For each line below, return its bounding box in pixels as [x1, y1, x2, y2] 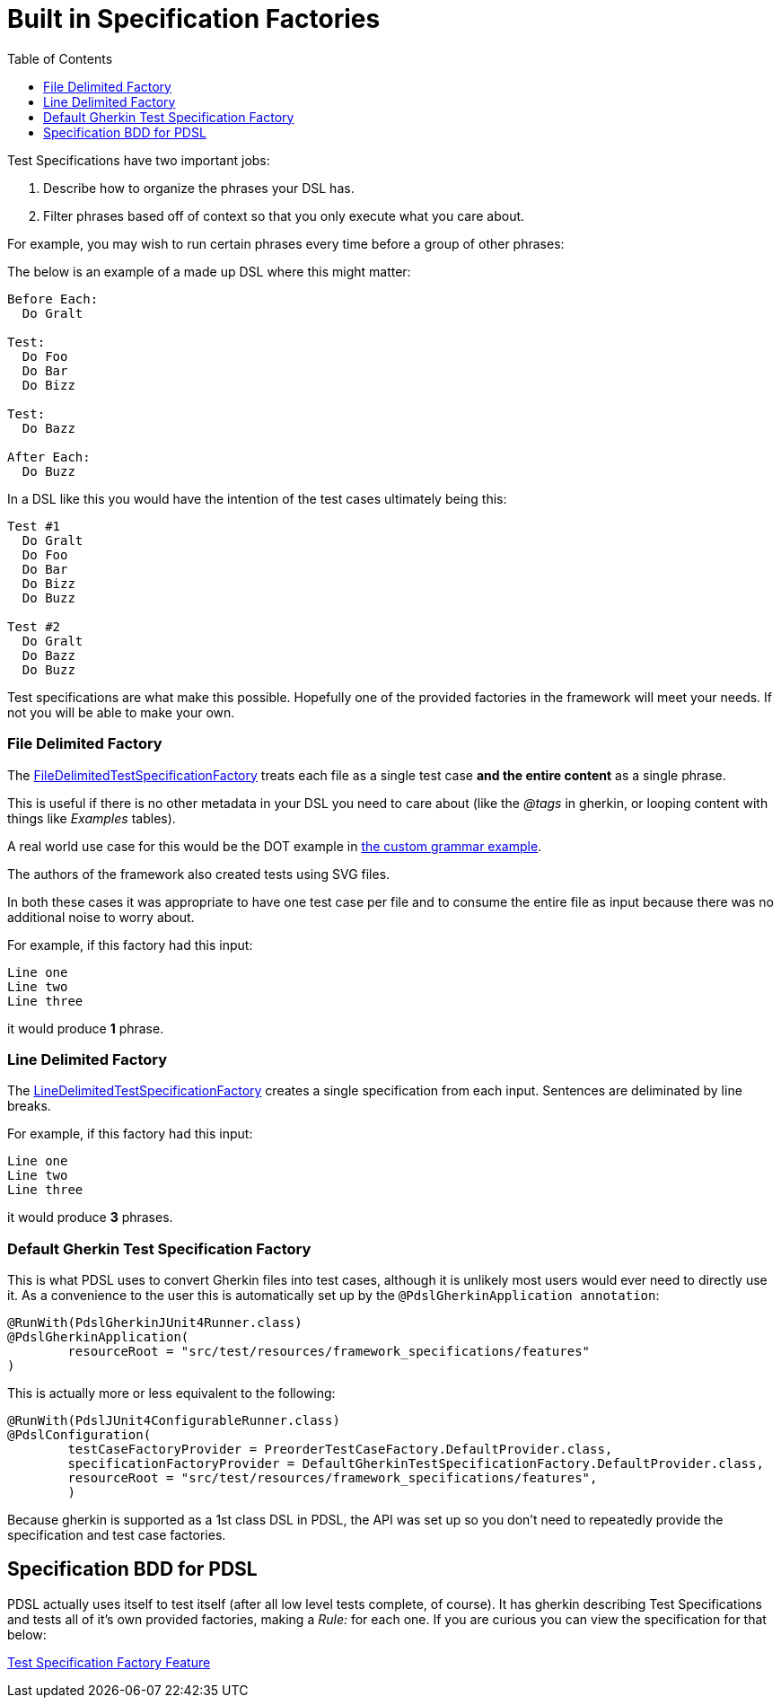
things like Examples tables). [7, 810, 176, 826]
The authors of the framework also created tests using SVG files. [7, 866, 390, 882]
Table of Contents [7, 50, 113, 66]
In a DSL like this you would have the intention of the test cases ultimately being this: [7, 490, 507, 506]
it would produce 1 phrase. [7, 1020, 164, 1036]
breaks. [7, 1098, 51, 1114]
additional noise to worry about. [7, 909, 195, 925]
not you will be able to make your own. [7, 704, 235, 720]
